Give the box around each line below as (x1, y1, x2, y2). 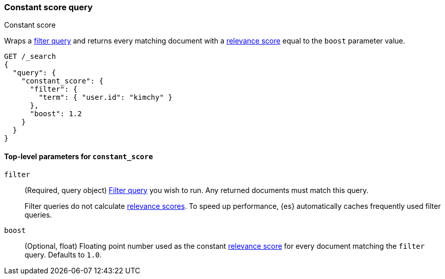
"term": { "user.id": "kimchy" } (38, 93, 173, 102)
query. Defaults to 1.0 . (25, 250, 102, 259)
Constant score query (4, 2, 93, 12)
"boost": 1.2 (30, 110, 82, 118)
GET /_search (4, 52, 56, 61)
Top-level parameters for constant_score (4, 152, 153, 161)
